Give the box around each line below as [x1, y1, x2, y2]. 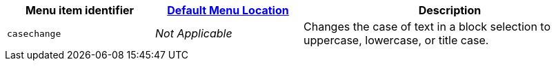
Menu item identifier [25, 3, 135, 17]
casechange [7, 28, 61, 39]
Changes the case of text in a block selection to [304, 20, 551, 33]
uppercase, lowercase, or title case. [304, 33, 489, 47]
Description [418, 3, 481, 17]
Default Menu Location [167, 3, 289, 17]
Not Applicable [155, 27, 232, 40]
